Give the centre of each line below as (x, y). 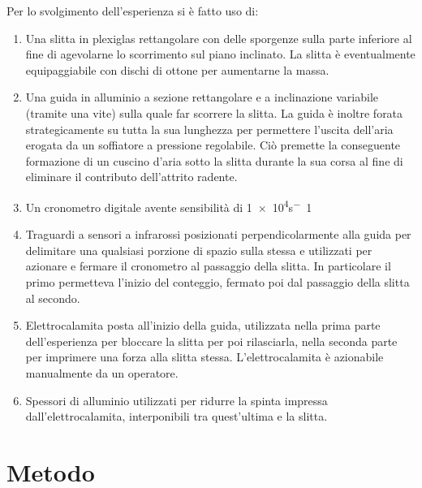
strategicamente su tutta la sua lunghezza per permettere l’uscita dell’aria (209, 129)
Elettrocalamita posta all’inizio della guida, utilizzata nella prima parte (203, 325)
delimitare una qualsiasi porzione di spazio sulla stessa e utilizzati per (199, 250)
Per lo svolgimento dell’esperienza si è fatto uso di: (133, 11)
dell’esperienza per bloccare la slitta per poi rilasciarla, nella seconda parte (211, 341)
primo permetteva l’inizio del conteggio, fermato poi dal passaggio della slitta (217, 281)
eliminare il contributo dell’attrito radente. (131, 177)
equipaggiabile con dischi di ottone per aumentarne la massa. (177, 69)
